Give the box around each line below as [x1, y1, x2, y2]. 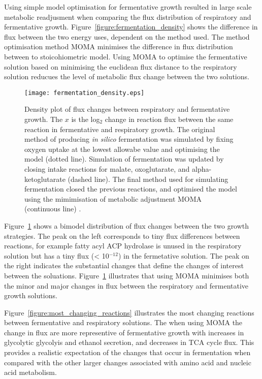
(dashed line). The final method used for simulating [68, 173, 228, 184]
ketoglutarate [24, 173, 65, 184]
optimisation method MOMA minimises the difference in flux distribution [4, 41, 233, 52]
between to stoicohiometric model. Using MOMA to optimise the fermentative [4, 51, 247, 61]
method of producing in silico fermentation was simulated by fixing [24, 134, 234, 144]
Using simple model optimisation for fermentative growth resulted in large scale [4, 2, 252, 12]
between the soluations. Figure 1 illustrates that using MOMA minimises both [4, 270, 249, 280]
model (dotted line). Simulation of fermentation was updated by [24, 153, 224, 164]
